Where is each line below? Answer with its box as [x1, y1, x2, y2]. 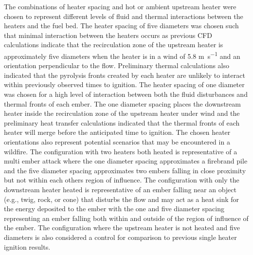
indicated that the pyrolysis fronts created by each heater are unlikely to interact [4, 70, 245, 80]
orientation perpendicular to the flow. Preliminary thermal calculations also [4, 60, 230, 71]
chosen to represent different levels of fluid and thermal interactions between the [4, 11, 243, 21]
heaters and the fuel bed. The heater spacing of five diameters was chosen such [4, 20, 239, 31]
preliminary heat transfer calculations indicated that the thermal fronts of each [4, 117, 240, 127]
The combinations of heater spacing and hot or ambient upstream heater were [4, 1, 236, 11]
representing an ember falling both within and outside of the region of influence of [4, 213, 249, 223]
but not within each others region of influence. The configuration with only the [4, 175, 239, 185]
